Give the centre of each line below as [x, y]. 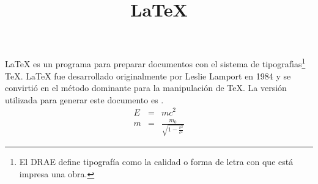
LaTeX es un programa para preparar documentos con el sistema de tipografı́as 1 [155, 63]
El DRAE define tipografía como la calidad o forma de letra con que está [156, 161]
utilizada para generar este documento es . [84, 99]
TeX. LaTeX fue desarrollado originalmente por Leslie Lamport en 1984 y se [148, 75]
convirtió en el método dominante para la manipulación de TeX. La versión [146, 88]
